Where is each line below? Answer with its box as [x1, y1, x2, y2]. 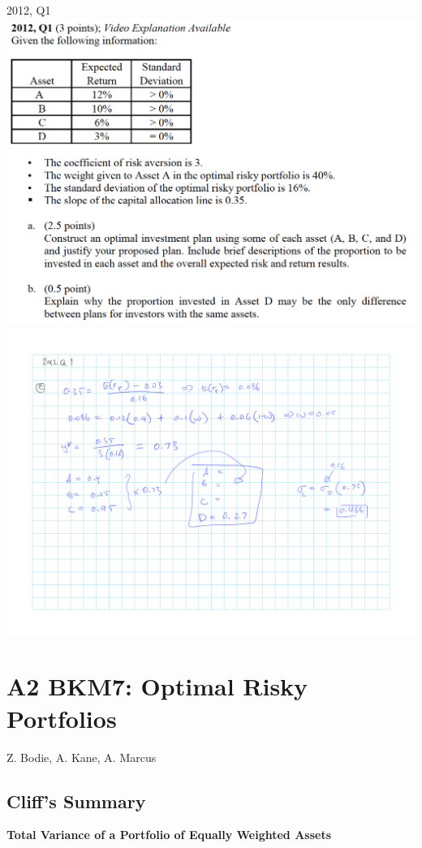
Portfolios [6, 701, 117, 734]
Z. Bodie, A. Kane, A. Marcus [6, 748, 157, 765]
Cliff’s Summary [6, 788, 146, 813]
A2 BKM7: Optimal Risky [6, 669, 308, 703]
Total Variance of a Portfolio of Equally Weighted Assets [6, 826, 332, 843]
